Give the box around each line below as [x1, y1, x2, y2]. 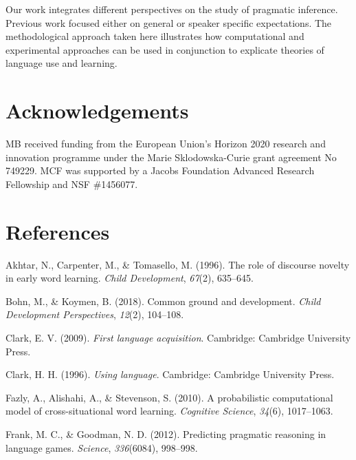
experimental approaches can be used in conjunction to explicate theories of [5, 42, 324, 56]
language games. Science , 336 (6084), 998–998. [5, 440, 198, 454]
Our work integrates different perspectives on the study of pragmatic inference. [5, 2, 338, 16]
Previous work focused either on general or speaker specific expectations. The [5, 15, 332, 30]
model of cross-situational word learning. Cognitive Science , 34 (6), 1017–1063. [5, 404, 333, 418]
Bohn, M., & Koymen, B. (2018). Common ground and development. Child [5, 293, 321, 308]
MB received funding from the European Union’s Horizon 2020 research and [5, 136, 326, 151]
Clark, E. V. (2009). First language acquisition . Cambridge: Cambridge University [5, 330, 351, 344]
